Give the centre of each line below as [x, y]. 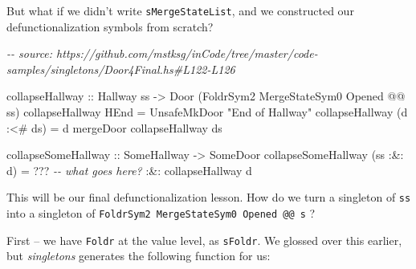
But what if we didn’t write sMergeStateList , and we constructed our [180, 10]
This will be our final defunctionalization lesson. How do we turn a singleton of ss [209, 197]
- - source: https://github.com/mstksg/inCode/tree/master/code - [162, 53]
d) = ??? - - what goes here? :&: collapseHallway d [129, 170]
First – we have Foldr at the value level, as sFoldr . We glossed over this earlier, [204, 240]
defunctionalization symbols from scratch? [110, 26]
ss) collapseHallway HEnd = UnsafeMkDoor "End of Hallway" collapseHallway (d [207, 112]
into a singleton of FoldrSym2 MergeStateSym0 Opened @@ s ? [161, 213]
